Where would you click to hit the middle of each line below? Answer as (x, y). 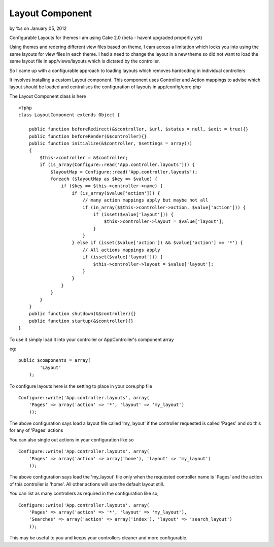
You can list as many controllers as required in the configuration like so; (84, 493)
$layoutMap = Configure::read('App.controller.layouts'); (124, 172)
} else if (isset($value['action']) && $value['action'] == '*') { (158, 243)
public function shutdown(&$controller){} (82, 314)
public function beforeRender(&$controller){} (88, 136)
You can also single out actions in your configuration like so (72, 439)
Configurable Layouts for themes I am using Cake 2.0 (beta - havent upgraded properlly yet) (106, 38)
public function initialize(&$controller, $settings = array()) (110, 144)
